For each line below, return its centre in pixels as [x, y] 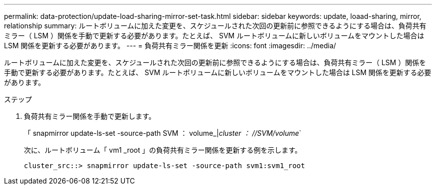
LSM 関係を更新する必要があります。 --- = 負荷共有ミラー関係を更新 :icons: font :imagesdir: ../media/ [170, 46]
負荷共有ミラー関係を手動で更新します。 [90, 116]
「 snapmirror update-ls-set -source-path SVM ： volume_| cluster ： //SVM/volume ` [163, 133]
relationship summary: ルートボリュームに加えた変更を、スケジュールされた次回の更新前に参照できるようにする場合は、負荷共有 [215, 26]
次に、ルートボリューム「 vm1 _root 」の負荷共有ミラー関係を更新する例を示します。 [163, 150]
